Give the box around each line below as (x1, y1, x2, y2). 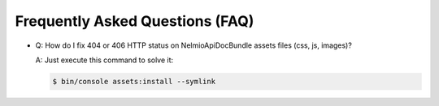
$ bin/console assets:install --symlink (52, 77, 215, 86)
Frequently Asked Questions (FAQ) (15, 12, 254, 30)
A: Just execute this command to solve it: (35, 55, 174, 65)
